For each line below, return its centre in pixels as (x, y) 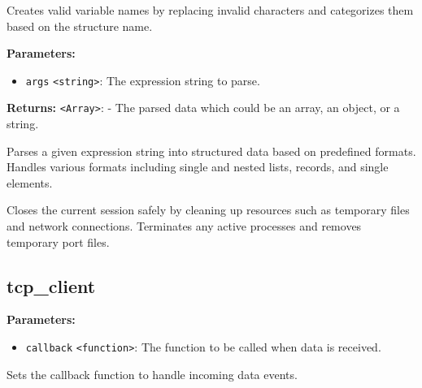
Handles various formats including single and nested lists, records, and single (198, 167)
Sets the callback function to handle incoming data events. (152, 374)
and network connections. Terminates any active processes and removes (184, 226)
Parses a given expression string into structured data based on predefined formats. (211, 151)
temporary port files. (58, 241)
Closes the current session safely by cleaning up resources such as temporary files (208, 210)
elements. (30, 182)
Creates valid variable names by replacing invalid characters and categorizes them (210, 10)
